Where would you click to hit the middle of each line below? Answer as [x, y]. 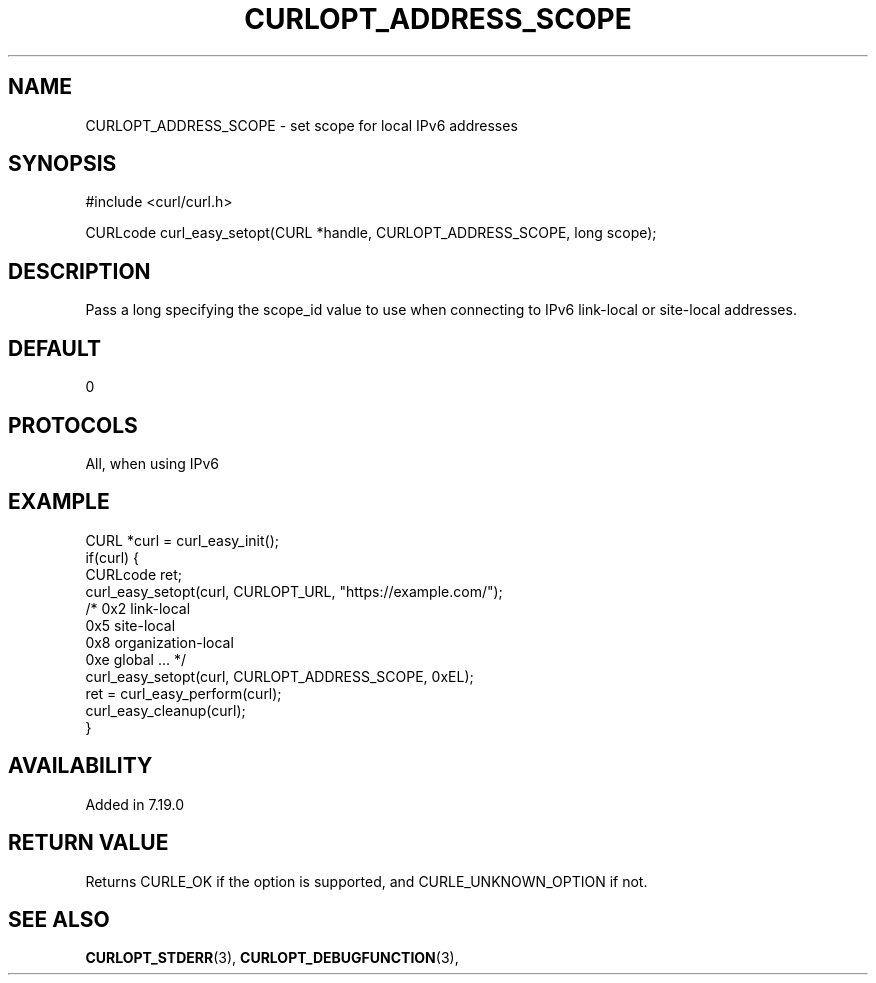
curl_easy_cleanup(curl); [165, 710]
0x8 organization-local [159, 642]
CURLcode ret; [134, 574]
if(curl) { [112, 557]
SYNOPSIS [62, 164]
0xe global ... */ [136, 659]
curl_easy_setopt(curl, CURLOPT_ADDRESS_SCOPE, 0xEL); [279, 676]
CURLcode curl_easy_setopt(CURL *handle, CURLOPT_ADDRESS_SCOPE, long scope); [371, 233]
